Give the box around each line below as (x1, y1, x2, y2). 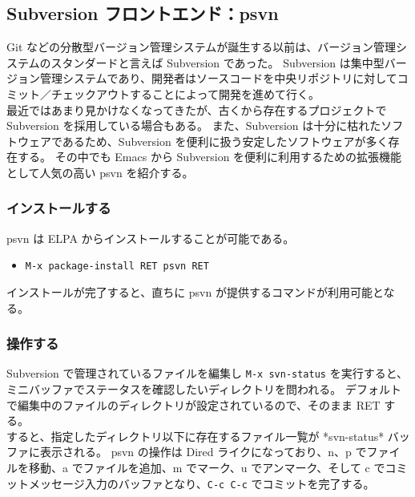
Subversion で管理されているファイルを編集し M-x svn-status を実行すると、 (6, 365, 409, 382)
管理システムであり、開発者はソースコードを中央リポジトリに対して (39, 70, 397, 87)
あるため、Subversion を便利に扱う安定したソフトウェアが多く (62, 132, 389, 149)
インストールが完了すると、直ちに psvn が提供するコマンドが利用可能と (6, 284, 384, 301)
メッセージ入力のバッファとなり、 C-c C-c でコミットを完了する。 (28, 475, 375, 491)
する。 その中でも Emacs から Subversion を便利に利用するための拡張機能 (17, 148, 402, 165)
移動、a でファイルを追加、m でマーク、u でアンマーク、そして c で (28, 459, 385, 476)
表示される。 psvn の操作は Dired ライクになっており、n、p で (39, 443, 367, 460)
